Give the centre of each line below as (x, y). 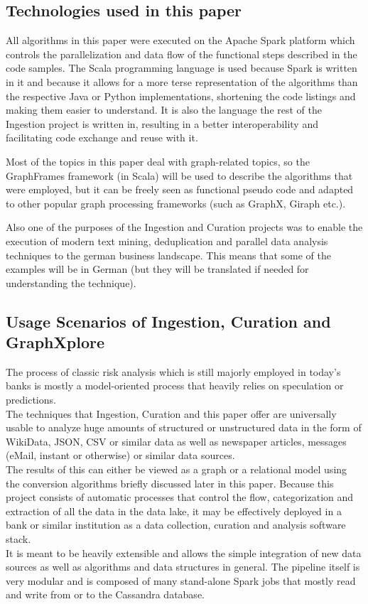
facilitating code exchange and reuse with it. (102, 137)
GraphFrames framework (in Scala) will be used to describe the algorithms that (179, 175)
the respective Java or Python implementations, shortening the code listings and (181, 96)
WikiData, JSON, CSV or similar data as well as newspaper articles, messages (176, 441)
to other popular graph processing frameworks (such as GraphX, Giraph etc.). (176, 203)
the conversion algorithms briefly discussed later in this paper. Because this (170, 483)
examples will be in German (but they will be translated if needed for (157, 269)
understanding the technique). (71, 282)
